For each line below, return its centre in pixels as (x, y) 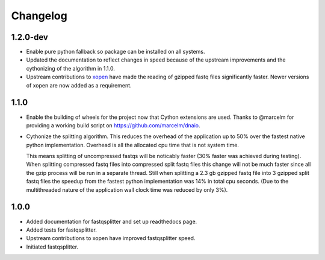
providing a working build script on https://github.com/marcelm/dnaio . (113, 125)
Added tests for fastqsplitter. (62, 230)
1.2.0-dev (29, 37)
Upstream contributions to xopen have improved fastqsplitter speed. (111, 238)
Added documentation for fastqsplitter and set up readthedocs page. (112, 221)
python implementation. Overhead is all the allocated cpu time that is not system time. (132, 145)
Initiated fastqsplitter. (52, 247)
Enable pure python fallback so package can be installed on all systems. (116, 52)
